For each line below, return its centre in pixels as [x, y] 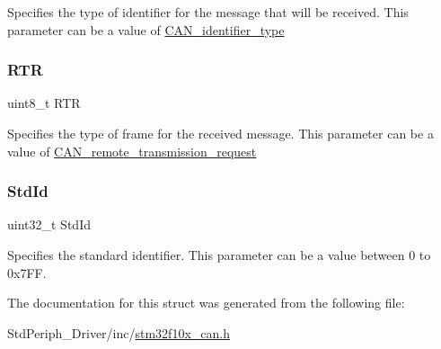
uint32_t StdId [49, 224]
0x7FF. [27, 272]
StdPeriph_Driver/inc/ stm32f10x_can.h [119, 332]
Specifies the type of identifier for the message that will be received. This [208, 12]
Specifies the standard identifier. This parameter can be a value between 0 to [219, 255]
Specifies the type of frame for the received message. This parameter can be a [220, 133]
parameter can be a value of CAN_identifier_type [146, 29]
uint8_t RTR [44, 103]
